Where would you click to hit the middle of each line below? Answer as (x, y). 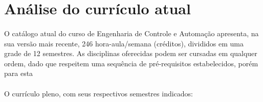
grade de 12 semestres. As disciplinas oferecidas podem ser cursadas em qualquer (131, 53)
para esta (19, 73)
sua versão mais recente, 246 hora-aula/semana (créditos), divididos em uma (124, 43)
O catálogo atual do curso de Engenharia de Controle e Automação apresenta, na (131, 33)
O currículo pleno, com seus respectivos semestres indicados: (98, 93)
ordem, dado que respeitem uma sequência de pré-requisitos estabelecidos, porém (131, 63)
